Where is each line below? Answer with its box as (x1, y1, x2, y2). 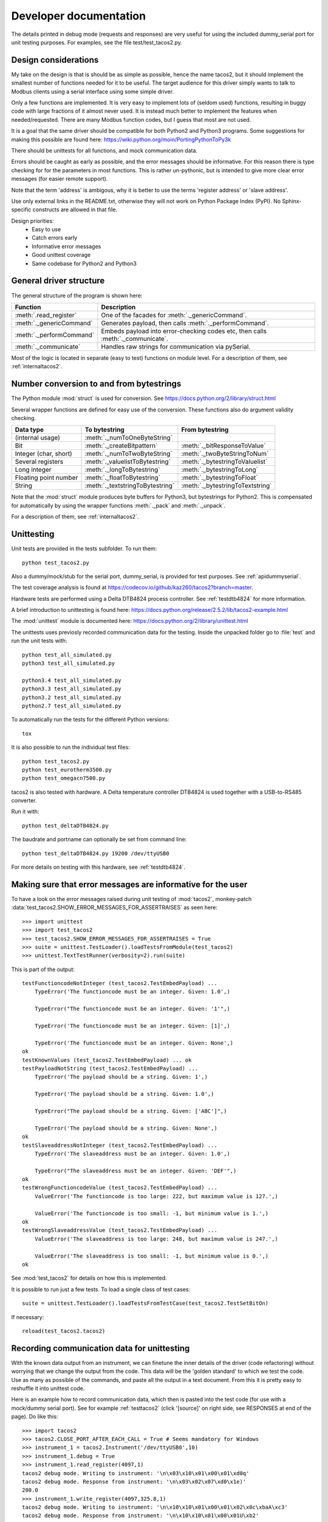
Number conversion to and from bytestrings (11, 379, 182, 389)
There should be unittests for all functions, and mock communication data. (11, 147, 197, 154)
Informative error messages (32, 242, 101, 250)
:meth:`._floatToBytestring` (84, 474, 161, 482)
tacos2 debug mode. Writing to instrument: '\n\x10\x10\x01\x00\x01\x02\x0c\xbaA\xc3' (22, 1504, 288, 1511)
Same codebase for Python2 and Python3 (32, 259, 137, 267)
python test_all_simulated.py (22, 651, 112, 658)
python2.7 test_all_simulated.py (22, 702, 121, 709)
